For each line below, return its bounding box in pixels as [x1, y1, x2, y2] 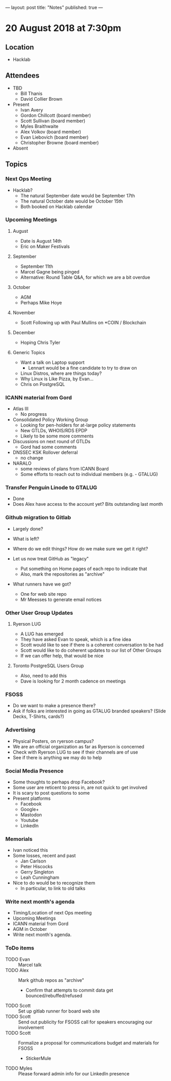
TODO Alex [5, 967, 29, 973]
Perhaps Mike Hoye [20, 299, 62, 305]
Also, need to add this [20, 672, 67, 679]
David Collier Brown [20, 96, 63, 102]
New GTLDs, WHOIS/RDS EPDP [20, 428, 88, 434]
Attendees [5, 71, 40, 80]
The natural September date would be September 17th [20, 192, 135, 198]
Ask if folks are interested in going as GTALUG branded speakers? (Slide [12, 708, 166, 714]
